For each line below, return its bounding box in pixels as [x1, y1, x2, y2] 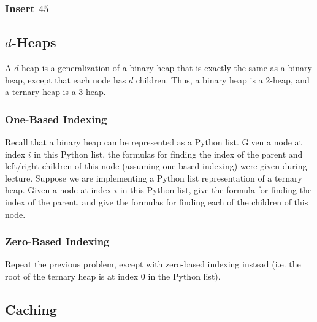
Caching [5, 300, 57, 318]
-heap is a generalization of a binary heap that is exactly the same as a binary [18, 61, 312, 74]
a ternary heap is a [5, 85, 76, 98]
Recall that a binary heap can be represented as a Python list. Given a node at [5, 136, 303, 148]
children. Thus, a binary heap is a [136, 73, 263, 86]
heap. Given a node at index [5, 183, 112, 196]
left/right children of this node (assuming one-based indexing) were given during [5, 159, 307, 172]
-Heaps [11, 33, 56, 52]
